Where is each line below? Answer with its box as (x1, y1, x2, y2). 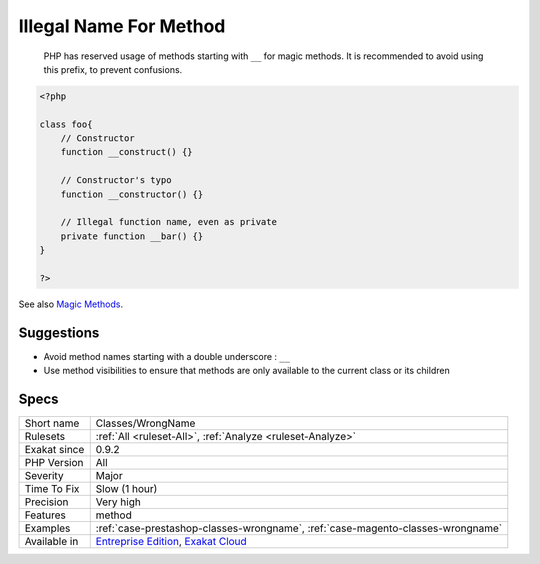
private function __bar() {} (60, 230, 204, 242)
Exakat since (24, 443, 85, 457)
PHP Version (24, 456, 84, 470)
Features (24, 508, 67, 522)
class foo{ (39, 118, 93, 130)
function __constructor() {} (60, 188, 204, 200)
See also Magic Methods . (18, 298, 124, 310)
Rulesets (24, 430, 65, 444)
